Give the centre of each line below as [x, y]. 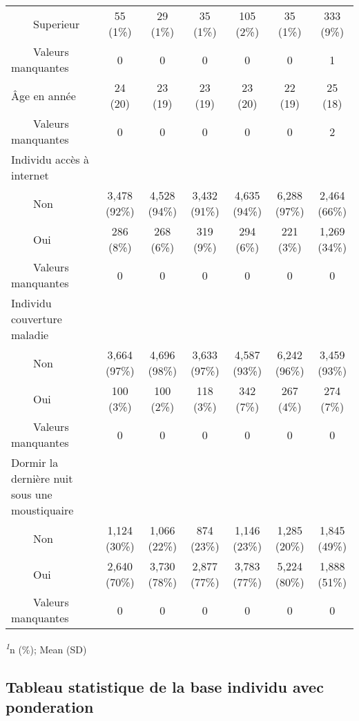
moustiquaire [42, 510]
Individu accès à [50, 159]
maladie [30, 335]
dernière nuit [42, 478]
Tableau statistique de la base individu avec [165, 686]
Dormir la [35, 462]
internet [30, 175]
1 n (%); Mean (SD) [46, 648]
